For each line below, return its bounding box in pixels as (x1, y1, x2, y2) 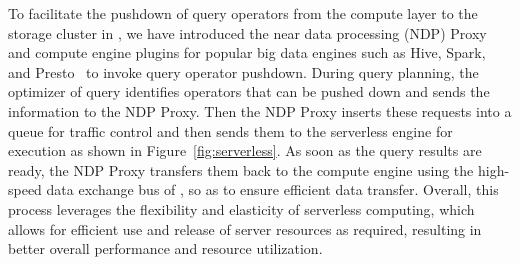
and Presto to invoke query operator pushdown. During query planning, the (8, 61, 479, 82)
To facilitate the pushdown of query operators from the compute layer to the (8, 3, 478, 23)
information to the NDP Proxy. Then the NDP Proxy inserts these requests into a (8, 100, 512, 121)
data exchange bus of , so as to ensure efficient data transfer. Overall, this (46, 179, 499, 200)
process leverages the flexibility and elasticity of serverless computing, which (8, 198, 475, 219)
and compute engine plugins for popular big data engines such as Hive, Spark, (8, 42, 486, 63)
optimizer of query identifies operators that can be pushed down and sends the (8, 81, 490, 102)
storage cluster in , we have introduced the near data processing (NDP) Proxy (8, 22, 487, 43)
